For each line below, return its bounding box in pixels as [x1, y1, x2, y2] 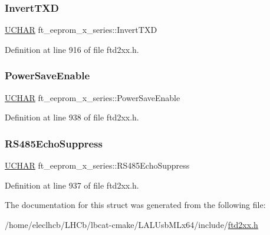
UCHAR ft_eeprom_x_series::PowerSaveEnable [5, 91, 180, 103]
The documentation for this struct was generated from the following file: [5, 199, 266, 211]
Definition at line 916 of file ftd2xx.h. [5, 43, 139, 55]
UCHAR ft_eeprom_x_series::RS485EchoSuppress [5, 159, 190, 172]
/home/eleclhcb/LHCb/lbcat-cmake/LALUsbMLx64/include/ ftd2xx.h [5, 218, 258, 230]
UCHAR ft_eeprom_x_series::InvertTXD [5, 23, 157, 36]
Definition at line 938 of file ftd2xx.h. [5, 111, 139, 123]
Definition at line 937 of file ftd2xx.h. [5, 179, 139, 191]
